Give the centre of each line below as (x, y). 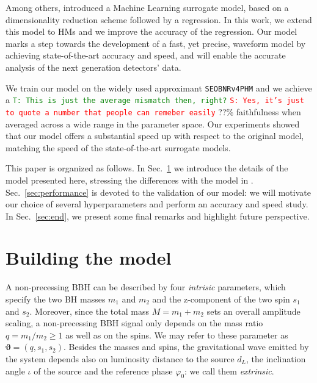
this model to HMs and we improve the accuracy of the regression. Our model (151, 31)
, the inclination (276, 358)
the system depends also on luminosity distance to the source (120, 358)
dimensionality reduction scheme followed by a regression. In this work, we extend (159, 19)
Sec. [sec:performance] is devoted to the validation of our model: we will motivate (158, 192)
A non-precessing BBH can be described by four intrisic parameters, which (146, 287)
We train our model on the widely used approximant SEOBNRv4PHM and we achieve (159, 88)
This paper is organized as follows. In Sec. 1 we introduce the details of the (147, 168)
